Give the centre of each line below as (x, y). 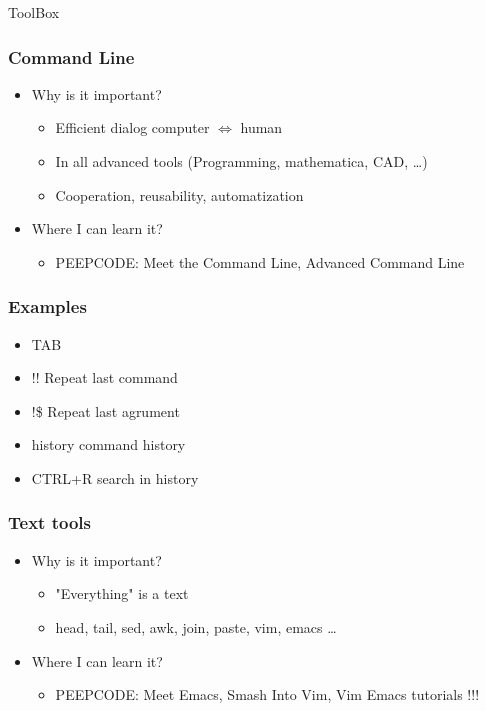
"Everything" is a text (122, 593)
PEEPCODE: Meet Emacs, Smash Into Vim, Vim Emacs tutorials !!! (267, 694)
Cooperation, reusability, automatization (179, 194)
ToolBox (34, 12)
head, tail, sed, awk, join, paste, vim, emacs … (196, 626)
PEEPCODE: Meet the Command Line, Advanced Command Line (260, 261)
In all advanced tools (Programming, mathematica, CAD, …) (241, 161)
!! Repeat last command (104, 377)
